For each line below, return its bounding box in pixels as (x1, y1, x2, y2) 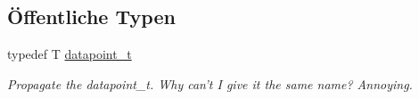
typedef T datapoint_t (7, 45, 132, 63)
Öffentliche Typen (7, 3, 176, 30)
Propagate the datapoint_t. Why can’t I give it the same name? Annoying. (7, 74, 413, 93)
